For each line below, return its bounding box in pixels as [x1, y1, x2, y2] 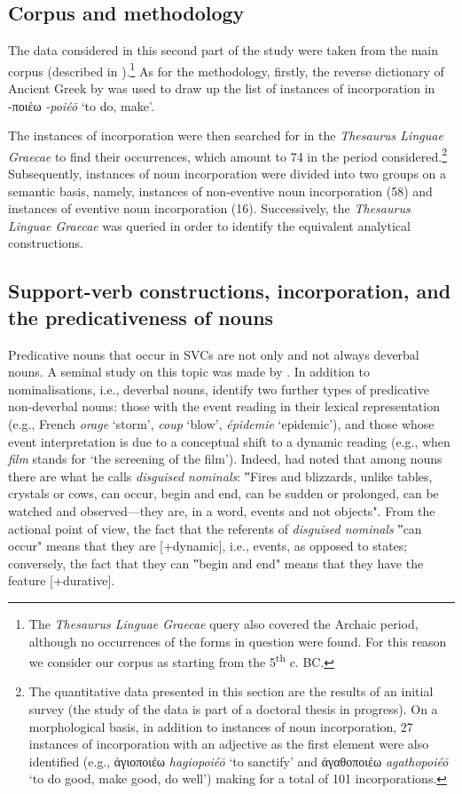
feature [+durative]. [8, 571, 115, 590]
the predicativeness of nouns [8, 303, 274, 330]
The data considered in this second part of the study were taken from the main [8, 41, 439, 60]
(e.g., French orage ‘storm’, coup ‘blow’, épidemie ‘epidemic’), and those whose [8, 415, 435, 433]
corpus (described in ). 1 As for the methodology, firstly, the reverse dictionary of [8, 59, 444, 80]
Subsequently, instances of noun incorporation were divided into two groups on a [8, 164, 447, 183]
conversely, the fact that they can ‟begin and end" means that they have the [8, 553, 424, 572]
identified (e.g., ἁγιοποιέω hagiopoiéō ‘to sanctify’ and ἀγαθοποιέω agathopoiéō [28, 751, 449, 770]
